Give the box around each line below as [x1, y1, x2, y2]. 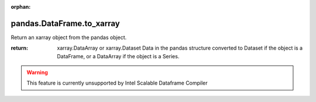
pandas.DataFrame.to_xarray [11, 18, 120, 29]
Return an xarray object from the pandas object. [11, 34, 127, 41]
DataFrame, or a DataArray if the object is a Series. [57, 52, 180, 59]
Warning [26, 69, 48, 76]
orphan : [11, 3, 31, 10]
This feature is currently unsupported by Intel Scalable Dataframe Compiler [26, 79, 208, 87]
